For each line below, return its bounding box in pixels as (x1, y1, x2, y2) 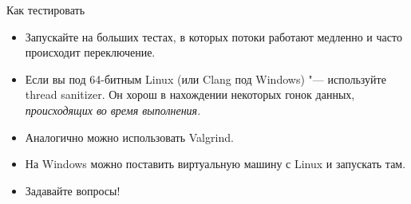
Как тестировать (6, 2, 85, 18)
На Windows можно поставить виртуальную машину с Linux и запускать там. (25, 155, 406, 172)
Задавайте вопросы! (25, 182, 121, 198)
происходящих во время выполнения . (25, 101, 201, 118)
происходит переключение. (25, 44, 156, 61)
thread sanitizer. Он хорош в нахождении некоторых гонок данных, (25, 86, 355, 103)
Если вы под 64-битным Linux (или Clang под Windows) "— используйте (25, 70, 386, 87)
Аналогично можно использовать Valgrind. (25, 128, 234, 145)
